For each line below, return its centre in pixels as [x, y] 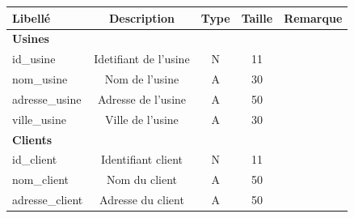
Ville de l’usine [142, 119]
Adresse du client [142, 200]
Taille [257, 17]
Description [141, 17]
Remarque [313, 17]
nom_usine [40, 79]
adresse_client [48, 200]
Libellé [32, 17]
